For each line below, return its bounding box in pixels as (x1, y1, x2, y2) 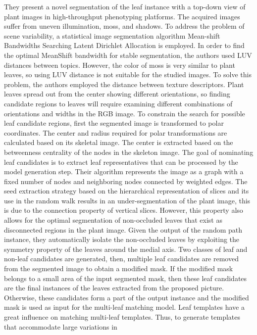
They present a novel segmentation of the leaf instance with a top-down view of (4, 1, 246, 11)
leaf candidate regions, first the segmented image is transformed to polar (4, 118, 224, 128)
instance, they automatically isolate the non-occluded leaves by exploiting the (4, 234, 240, 244)
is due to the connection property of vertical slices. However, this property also (4, 205, 243, 215)
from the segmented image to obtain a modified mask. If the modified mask (4, 263, 233, 274)
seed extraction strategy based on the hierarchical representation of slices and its (4, 186, 249, 196)
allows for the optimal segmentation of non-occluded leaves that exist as (4, 215, 222, 225)
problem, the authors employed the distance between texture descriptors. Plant (4, 79, 244, 89)
